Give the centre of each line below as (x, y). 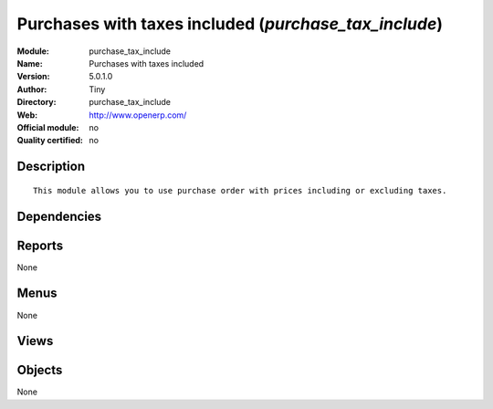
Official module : (48, 127)
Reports (40, 245)
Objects (40, 370)
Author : (32, 89)
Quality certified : (50, 141)
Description (51, 167)
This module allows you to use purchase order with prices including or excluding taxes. (240, 190)
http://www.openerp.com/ (138, 115)
